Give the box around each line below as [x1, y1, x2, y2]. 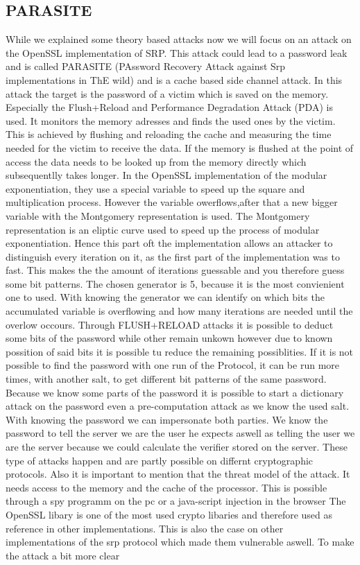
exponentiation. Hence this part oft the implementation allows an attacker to [6, 236, 333, 250]
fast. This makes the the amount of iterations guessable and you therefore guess [6, 263, 345, 277]
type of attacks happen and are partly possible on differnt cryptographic [6, 453, 314, 467]
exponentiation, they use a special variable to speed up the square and [6, 181, 305, 195]
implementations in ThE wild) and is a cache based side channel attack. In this [6, 72, 343, 87]
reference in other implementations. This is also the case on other [6, 521, 284, 535]
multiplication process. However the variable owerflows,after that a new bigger [6, 195, 338, 209]
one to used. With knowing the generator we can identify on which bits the [6, 290, 325, 304]
